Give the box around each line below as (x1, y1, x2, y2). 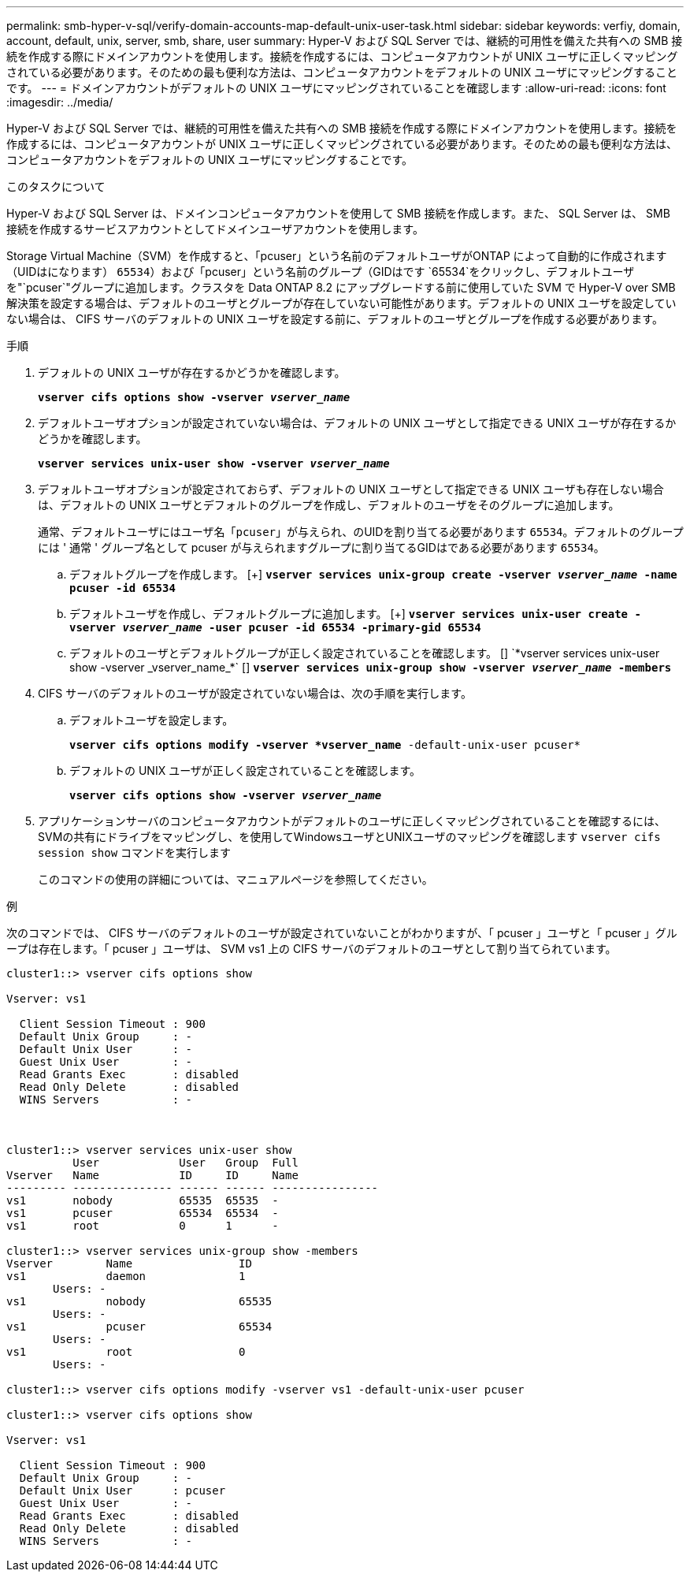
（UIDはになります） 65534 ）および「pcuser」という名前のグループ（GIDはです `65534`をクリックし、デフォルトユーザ (6, 265, 635, 278)
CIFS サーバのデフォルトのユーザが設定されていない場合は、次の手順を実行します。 (38, 687, 472, 700)
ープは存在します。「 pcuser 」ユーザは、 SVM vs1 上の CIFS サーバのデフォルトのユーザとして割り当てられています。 (6, 942, 617, 955)
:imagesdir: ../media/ (6, 95, 113, 109)
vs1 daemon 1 (6, 1270, 246, 1282)
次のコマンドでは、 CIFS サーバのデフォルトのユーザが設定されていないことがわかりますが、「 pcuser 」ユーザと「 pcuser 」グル (6, 926, 677, 940)
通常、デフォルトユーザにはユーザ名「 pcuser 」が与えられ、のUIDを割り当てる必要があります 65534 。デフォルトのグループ (38, 525, 684, 538)
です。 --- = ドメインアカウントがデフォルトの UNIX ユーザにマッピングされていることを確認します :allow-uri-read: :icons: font (6, 81, 666, 95)
